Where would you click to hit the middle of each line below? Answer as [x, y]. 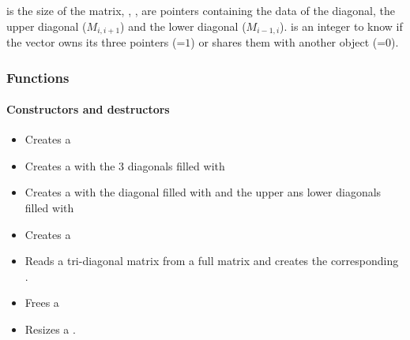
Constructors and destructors [88, 109]
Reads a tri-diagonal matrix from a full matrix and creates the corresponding [212, 261]
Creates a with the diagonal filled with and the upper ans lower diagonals [203, 192]
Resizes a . [50, 329]
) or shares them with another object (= [288, 42]
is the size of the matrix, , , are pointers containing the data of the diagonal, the [201, 10]
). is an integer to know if [341, 26]
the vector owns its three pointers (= [96, 42]
